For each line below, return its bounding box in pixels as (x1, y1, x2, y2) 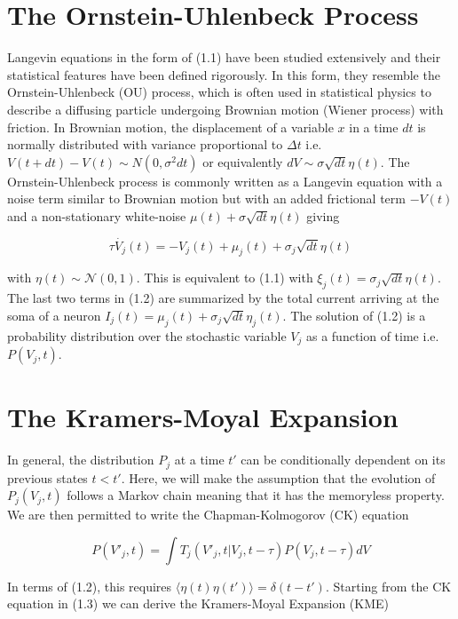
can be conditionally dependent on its (241, 450, 446, 469)
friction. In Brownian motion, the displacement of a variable (7, 117, 334, 136)
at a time (174, 450, 225, 469)
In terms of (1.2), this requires (7, 576, 172, 595)
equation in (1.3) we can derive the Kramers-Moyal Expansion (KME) (7, 594, 390, 613)
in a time (349, 117, 399, 136)
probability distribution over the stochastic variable (7, 326, 287, 345)
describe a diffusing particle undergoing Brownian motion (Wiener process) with (7, 99, 444, 118)
